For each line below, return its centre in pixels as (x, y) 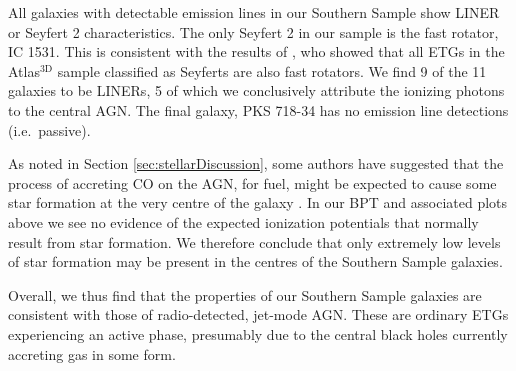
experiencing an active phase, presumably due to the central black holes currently (258, 333)
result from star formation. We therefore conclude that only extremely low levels (254, 241)
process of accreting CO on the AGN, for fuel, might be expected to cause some (252, 182)
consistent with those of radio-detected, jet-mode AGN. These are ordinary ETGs (258, 314)
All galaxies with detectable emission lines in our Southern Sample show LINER (254, 12)
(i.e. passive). (49, 129)
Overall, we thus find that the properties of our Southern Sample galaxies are (245, 294)
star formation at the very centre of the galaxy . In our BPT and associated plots (258, 202)
